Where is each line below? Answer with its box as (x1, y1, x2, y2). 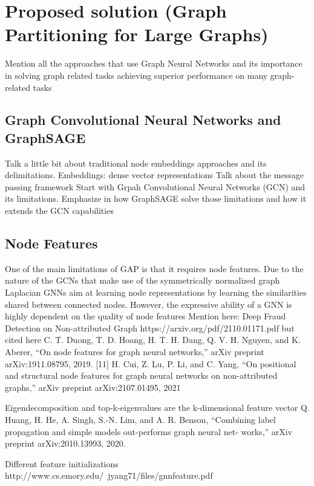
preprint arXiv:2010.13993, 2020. (5, 437, 126, 450)
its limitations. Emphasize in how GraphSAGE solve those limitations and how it (5, 192, 307, 205)
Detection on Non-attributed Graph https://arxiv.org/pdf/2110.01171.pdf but (5, 321, 295, 334)
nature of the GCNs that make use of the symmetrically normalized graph (5, 274, 280, 287)
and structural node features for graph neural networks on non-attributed (5, 369, 278, 382)
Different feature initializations (5, 457, 119, 470)
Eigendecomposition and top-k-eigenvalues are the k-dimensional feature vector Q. (5, 401, 310, 414)
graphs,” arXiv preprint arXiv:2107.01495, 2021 (5, 381, 181, 393)
